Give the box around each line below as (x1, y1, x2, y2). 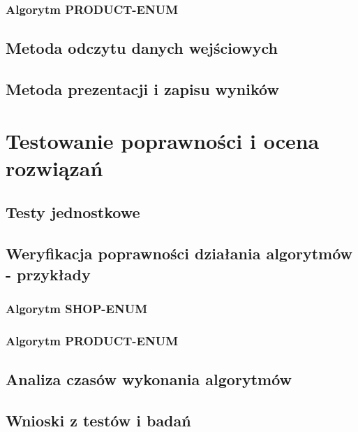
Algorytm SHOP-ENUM (6, 299, 148, 317)
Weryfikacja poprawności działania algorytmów (6, 243, 353, 264)
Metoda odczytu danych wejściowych (6, 37, 278, 59)
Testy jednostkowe (6, 201, 140, 223)
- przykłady (6, 263, 91, 285)
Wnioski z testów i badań (6, 409, 191, 431)
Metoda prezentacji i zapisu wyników (6, 78, 279, 100)
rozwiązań (6, 153, 103, 182)
